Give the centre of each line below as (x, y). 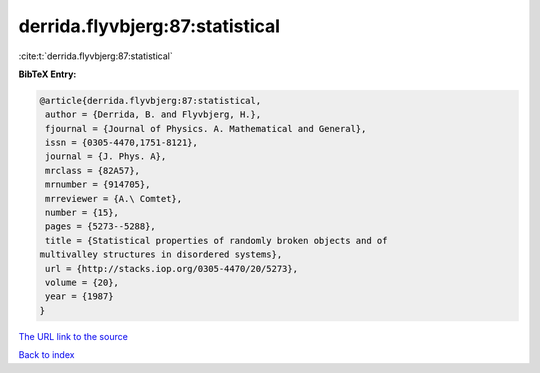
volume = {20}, (82, 282)
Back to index (46, 355)
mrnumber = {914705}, (98, 184)
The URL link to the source (73, 336)
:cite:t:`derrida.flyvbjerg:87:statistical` (96, 56)
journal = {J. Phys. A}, (106, 156)
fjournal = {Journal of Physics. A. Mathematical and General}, (206, 128)
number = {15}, (82, 213)
